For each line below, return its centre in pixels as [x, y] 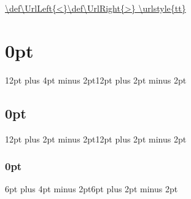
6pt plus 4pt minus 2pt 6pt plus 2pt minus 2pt [92, 189]
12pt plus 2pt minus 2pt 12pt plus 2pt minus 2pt [96, 139]
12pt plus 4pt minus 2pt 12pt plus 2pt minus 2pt [96, 80]
